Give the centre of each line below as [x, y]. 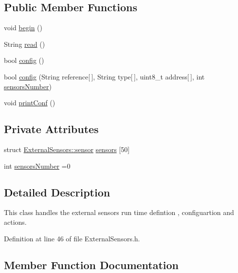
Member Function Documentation [92, 264]
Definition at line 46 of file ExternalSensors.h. [72, 238]
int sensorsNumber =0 [37, 166]
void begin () [23, 28]
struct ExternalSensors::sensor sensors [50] [67, 149]
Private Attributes [51, 129]
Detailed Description [57, 192]
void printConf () [30, 103]
